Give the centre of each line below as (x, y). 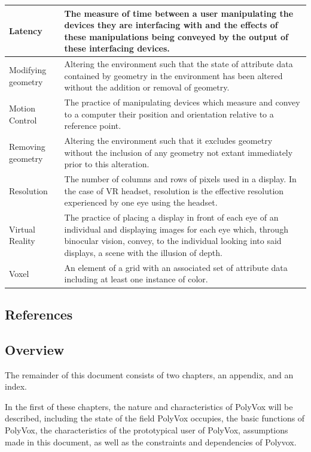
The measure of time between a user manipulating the (179, 13)
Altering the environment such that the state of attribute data (179, 64)
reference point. (93, 126)
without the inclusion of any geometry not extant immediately (179, 152)
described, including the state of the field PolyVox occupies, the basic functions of (155, 418)
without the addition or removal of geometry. (147, 87)
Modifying (28, 69)
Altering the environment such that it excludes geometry (168, 141)
